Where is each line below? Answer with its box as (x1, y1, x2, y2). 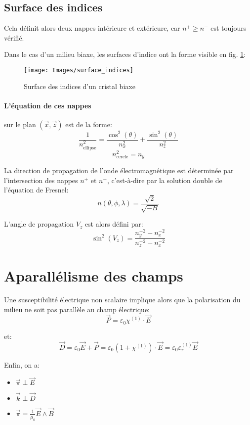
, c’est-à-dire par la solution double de (107, 175, 222, 185)
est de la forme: (65, 119, 112, 130)
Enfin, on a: (4, 359, 40, 370)
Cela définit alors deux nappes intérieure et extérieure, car (4, 23, 180, 33)
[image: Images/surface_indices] (24, 66, 133, 74)
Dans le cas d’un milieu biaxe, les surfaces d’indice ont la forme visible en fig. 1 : (4, 49, 246, 59)
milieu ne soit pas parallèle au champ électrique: (4, 304, 150, 314)
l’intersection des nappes (4, 175, 78, 185)
